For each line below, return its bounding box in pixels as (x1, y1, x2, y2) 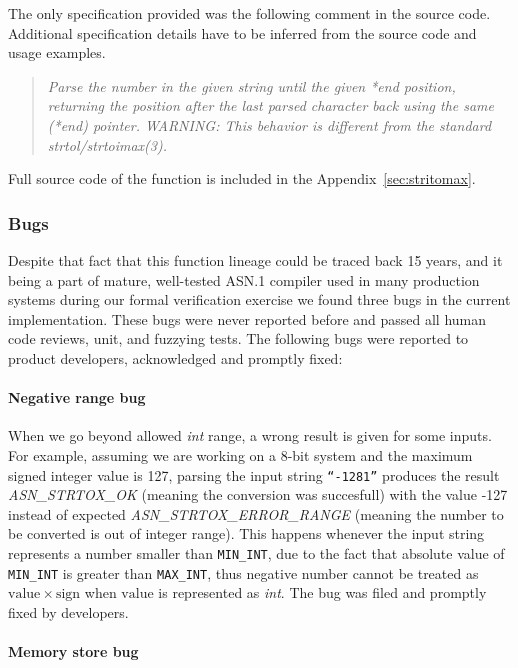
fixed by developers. (8, 601, 129, 622)
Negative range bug (8, 387, 146, 408)
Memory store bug (8, 641, 139, 662)
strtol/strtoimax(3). (47, 134, 168, 155)
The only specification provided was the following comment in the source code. (8, 3, 491, 23)
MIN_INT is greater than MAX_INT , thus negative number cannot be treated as (8, 562, 479, 583)
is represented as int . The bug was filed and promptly (158, 582, 487, 603)
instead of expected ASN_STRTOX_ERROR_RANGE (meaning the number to (8, 503, 504, 524)
